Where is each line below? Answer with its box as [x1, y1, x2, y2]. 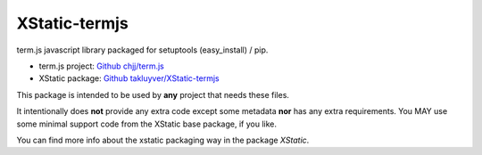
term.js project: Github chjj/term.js [38, 61, 164, 71]
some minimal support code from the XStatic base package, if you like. [16, 118, 277, 129]
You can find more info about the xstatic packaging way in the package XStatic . [16, 135, 310, 145]
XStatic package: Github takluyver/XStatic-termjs [38, 73, 220, 84]
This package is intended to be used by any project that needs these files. [16, 89, 290, 100]
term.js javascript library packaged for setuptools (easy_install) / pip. [16, 45, 269, 55]
